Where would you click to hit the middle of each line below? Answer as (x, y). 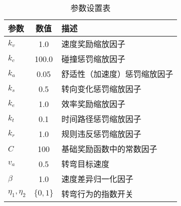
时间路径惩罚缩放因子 (101, 119)
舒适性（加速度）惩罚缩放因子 (117, 74)
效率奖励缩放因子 (93, 104)
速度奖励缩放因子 (93, 44)
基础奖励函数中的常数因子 (109, 149)
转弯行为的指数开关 (97, 194)
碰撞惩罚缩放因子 (93, 59)
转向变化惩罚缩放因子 (101, 89)
